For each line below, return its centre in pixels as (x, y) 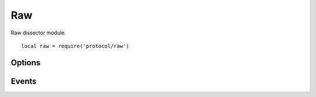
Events (24, 81)
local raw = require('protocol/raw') (75, 46)
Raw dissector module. (39, 33)
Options (26, 62)
